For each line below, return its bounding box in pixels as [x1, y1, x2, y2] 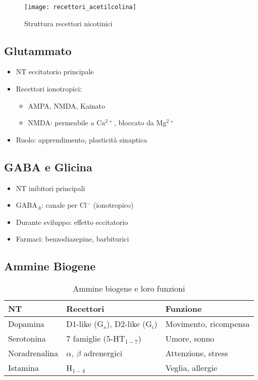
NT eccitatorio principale [16, 66, 94, 77]
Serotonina [8, 332, 46, 345]
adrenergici [83, 347, 123, 359]
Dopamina [8, 318, 44, 330]
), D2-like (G [107, 318, 152, 330]
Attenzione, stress [165, 347, 228, 359]
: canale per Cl [41, 200, 87, 210]
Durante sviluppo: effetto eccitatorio [16, 216, 128, 227]
